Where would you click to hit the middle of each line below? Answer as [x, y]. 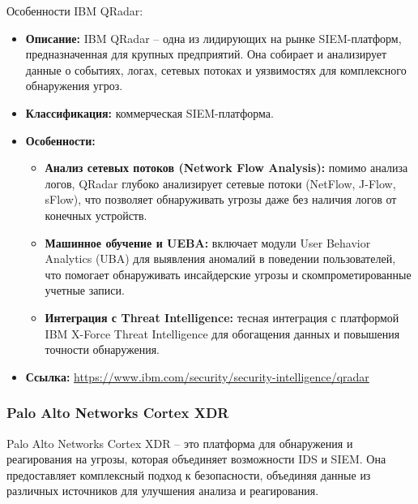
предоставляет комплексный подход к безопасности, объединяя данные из [189, 474]
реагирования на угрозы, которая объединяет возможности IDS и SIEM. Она [196, 459]
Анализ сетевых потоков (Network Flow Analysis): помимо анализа [226, 168]
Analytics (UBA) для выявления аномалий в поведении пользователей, [220, 258]
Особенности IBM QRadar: [75, 11]
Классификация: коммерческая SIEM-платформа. [149, 112]
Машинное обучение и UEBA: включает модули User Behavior [208, 242]
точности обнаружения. [102, 349]
